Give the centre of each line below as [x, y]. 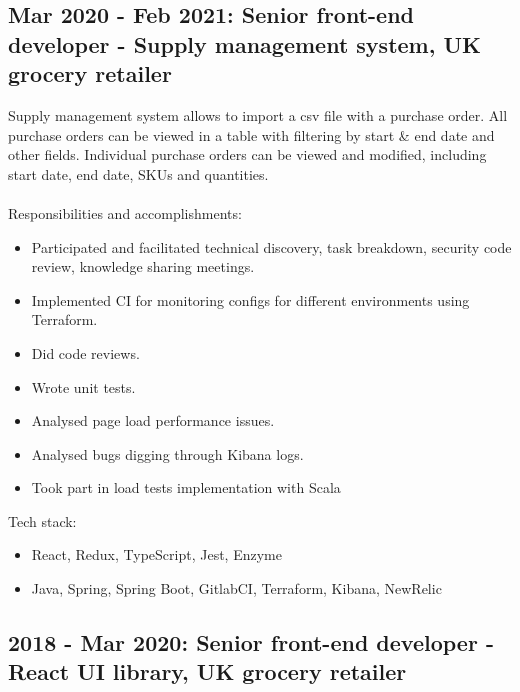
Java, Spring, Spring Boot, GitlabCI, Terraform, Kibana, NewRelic [236, 588]
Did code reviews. [85, 352]
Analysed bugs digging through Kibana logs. [167, 453]
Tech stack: [42, 520]
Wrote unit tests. [83, 386]
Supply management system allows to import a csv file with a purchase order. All [258, 114]
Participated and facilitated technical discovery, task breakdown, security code [271, 246]
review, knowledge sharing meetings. [143, 266]
